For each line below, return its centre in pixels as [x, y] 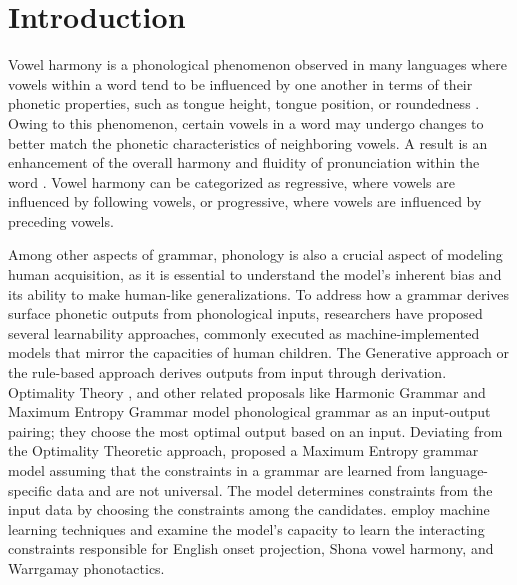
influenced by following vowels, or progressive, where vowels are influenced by [245, 201]
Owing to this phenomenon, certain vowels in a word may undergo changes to [246, 122]
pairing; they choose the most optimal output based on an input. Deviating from [255, 430]
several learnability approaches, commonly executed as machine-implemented [244, 332]
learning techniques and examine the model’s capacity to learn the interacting [246, 528]
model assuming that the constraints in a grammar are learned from [217, 470]
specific [30, 489]
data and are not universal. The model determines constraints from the [274, 489]
